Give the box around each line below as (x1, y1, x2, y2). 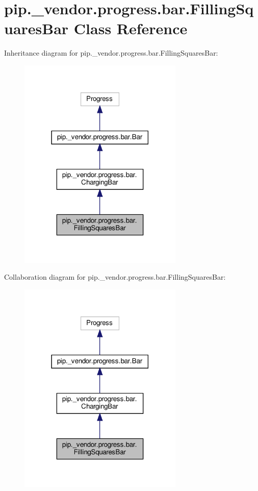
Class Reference (73, 18, 188, 39)
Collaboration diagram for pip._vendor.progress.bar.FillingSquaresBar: (4, 272, 226, 282)
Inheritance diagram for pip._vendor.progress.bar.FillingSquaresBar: (4, 47, 218, 58)
